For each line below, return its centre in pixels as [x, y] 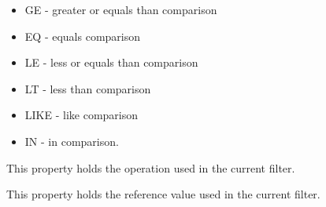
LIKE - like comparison [81, 115]
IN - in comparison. [72, 141]
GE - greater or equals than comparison [121, 9]
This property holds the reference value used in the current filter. [163, 194]
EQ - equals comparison [83, 36]
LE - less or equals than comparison [111, 62]
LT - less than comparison [88, 88]
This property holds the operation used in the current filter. [151, 167]
